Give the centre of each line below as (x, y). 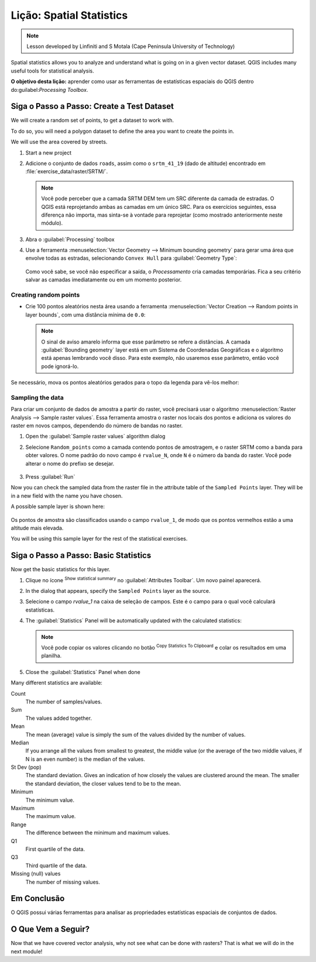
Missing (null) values (36, 874)
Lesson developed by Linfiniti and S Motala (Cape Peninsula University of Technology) (131, 46)
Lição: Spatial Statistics (69, 15)
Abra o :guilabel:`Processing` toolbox (70, 239)
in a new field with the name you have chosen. (67, 496)
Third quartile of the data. (56, 865)
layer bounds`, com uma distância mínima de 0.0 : (85, 315)
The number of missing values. (63, 882)
